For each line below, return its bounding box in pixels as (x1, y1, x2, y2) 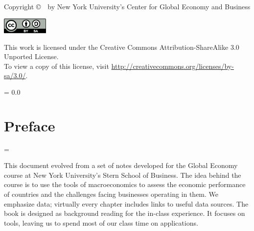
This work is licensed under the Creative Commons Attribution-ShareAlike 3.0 (4, 42, 239, 52)
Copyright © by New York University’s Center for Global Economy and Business (4, 1, 251, 11)
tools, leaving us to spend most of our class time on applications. (4, 217, 198, 228)
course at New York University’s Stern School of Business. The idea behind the (4, 169, 241, 180)
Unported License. (4, 51, 59, 62)
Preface (4, 115, 55, 135)
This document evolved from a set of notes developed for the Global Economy (4, 160, 238, 170)
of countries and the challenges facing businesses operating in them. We (4, 189, 219, 199)
